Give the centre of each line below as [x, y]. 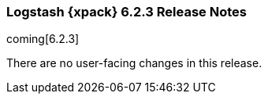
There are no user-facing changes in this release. [134, 63]
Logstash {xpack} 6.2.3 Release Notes [127, 12]
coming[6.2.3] [43, 39]
